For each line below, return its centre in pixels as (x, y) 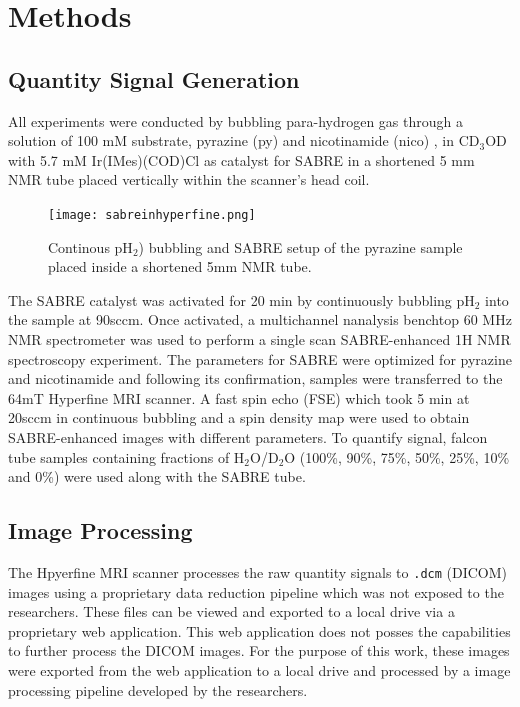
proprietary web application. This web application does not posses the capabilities (259, 630)
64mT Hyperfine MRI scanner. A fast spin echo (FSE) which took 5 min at (239, 397)
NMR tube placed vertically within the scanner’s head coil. (189, 179)
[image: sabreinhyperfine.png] (152, 214)
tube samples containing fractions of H (126, 456)
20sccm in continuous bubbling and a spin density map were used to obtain (239, 417)
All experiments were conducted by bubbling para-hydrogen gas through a (235, 120)
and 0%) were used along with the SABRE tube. (157, 476)
